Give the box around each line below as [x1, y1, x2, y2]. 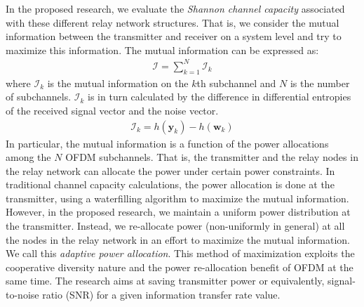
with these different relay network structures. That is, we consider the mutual [6, 15, 339, 30]
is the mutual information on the [47, 75, 189, 90]
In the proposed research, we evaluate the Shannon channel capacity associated [6, 1, 345, 15]
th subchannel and [196, 75, 276, 90]
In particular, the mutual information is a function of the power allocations [6, 136, 329, 150]
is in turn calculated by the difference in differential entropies [88, 89, 351, 104]
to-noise [6, 287, 39, 302]
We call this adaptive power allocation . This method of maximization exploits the [6, 246, 355, 261]
